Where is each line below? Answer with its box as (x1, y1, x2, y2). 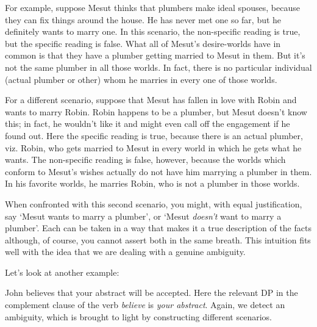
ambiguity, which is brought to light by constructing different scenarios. (5, 310, 272, 323)
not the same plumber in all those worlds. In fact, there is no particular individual (5, 60, 312, 73)
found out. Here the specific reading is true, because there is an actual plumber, (5, 129, 303, 142)
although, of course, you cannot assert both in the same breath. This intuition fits (5, 233, 311, 246)
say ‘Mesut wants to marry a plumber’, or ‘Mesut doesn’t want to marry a (5, 209, 282, 222)
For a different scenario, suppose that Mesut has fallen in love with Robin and (5, 93, 297, 106)
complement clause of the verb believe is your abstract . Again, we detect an (5, 298, 285, 311)
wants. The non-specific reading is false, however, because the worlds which (5, 153, 286, 166)
